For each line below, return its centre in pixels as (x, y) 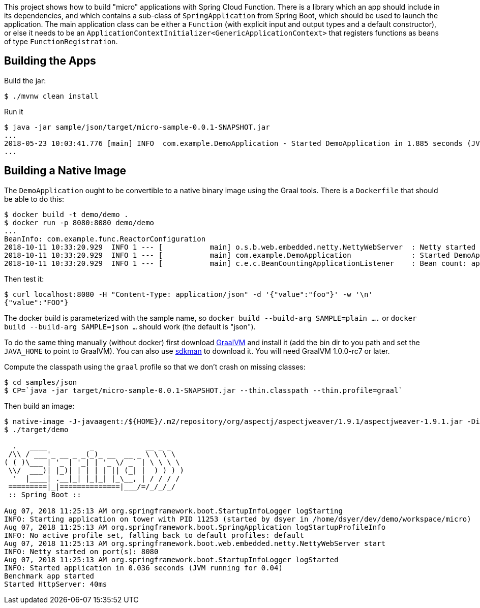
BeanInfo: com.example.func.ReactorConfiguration (105, 239)
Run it (14, 111)
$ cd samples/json (41, 382)
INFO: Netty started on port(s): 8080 (81, 551)
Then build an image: (39, 406)
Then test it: (24, 279)
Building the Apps (50, 61)
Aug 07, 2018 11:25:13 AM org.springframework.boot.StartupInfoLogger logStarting (173, 511)
